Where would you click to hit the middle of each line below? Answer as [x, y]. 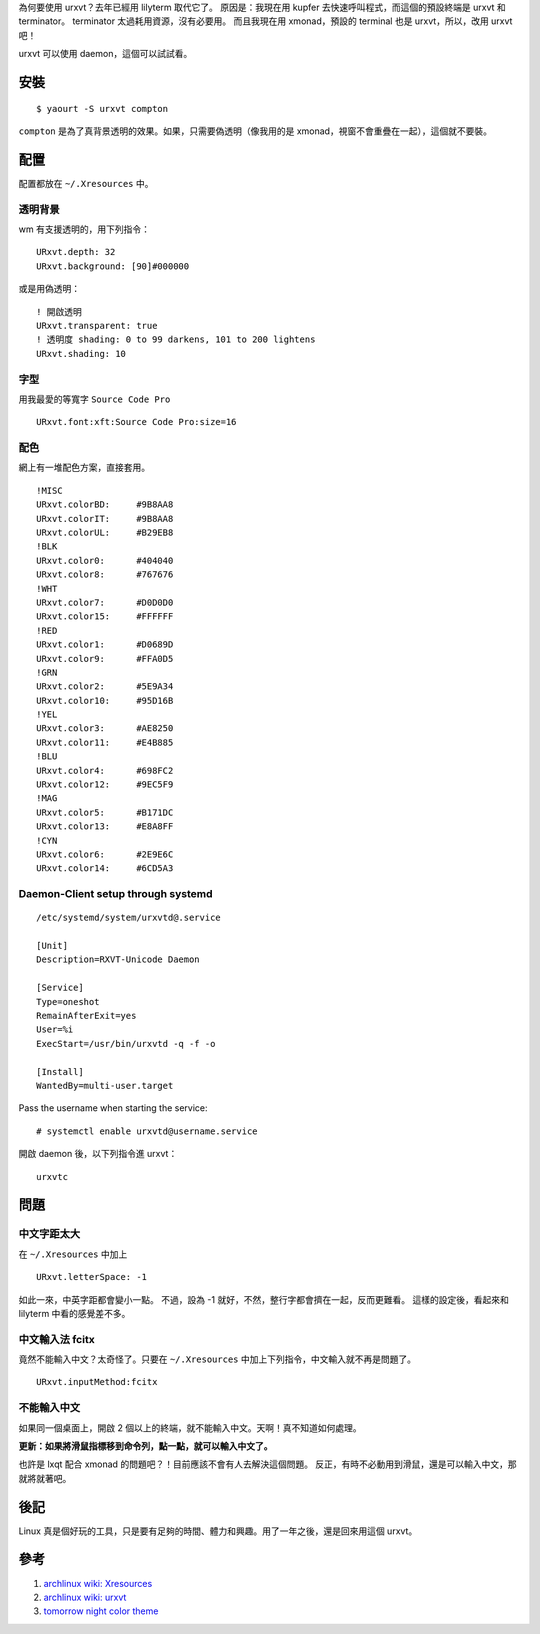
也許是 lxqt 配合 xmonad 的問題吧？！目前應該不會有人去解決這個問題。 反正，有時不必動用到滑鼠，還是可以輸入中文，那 [267, 1464]
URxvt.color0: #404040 [105, 560]
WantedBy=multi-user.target [105, 1085]
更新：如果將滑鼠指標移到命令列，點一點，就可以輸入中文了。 [145, 1446]
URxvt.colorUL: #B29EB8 [105, 532]
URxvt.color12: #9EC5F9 [105, 784]
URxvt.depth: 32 [76, 252]
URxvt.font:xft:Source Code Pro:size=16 [136, 422]
